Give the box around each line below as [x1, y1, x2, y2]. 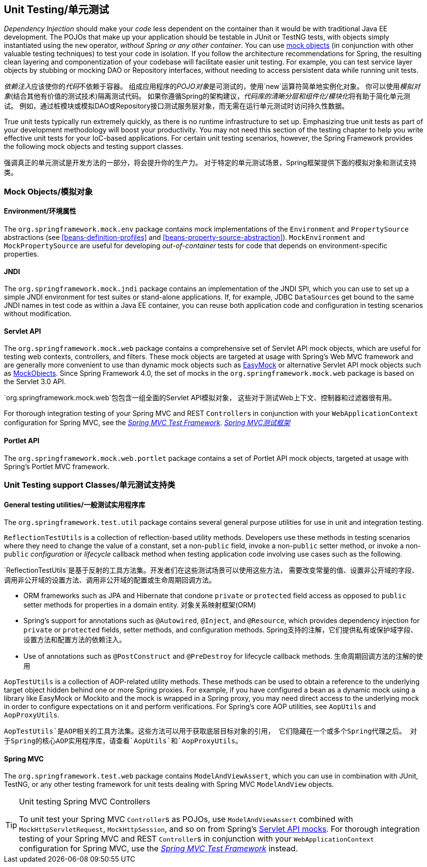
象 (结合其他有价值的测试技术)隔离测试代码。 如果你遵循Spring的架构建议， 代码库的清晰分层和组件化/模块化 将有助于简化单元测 [4, 92, 410, 101]
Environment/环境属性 [4, 207, 77, 216]
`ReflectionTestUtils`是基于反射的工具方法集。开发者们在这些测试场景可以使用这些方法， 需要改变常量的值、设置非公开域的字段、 [4, 566, 419, 575]
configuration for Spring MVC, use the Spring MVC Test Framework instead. [19, 844, 298, 854]
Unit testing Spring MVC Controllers [19, 797, 150, 807]
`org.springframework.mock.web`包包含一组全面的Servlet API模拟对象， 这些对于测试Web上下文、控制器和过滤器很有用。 [4, 393, 396, 402]
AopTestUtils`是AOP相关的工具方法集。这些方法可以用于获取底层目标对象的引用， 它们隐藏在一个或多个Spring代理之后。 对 [4, 727, 417, 736]
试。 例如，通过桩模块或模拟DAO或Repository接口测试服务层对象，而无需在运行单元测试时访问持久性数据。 [4, 102, 349, 110]
